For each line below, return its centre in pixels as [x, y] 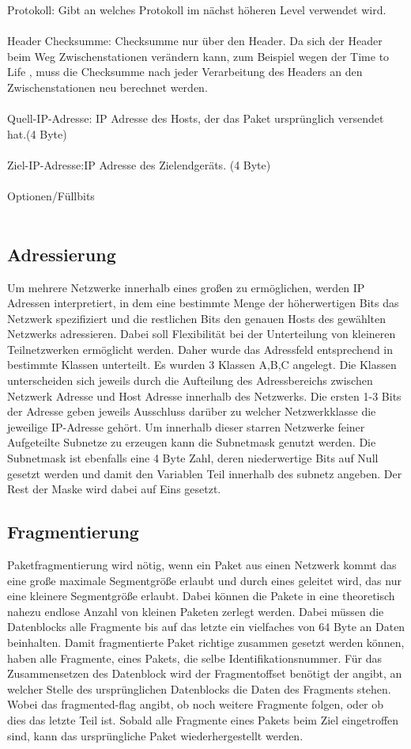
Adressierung [62, 254]
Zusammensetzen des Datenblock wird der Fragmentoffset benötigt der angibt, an [205, 673]
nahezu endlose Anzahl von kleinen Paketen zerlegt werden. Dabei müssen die [196, 611]
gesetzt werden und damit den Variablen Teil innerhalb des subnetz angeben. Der [205, 473]
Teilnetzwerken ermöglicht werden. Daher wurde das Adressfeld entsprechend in [200, 349]
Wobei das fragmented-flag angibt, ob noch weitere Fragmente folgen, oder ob [196, 704]
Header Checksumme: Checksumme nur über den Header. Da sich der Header [195, 41]
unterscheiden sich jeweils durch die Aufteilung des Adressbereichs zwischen [190, 380]
